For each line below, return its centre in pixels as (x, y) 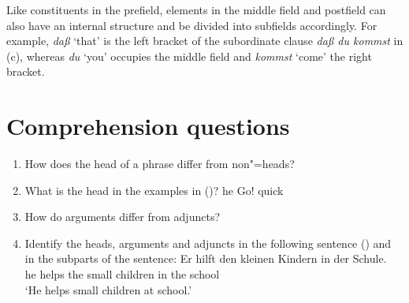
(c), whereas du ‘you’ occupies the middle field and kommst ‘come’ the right (189, 56)
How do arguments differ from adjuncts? (123, 217)
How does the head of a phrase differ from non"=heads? (160, 164)
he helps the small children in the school (122, 274)
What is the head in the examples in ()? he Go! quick (154, 190)
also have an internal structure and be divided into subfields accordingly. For (192, 25)
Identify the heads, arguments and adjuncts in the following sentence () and (208, 243)
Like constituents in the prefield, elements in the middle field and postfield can (196, 9)
